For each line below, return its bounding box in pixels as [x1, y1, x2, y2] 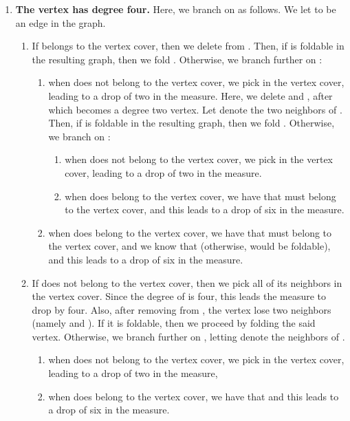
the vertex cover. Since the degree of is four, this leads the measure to [32, 289, 327, 303]
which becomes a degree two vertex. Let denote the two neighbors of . [48, 102, 342, 116]
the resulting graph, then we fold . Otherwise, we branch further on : [32, 52, 322, 66]
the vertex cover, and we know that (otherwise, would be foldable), [48, 239, 331, 253]
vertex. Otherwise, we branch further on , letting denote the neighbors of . [32, 329, 345, 343]
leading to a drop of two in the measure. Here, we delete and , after [48, 88, 333, 102]
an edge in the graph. [15, 15, 106, 30]
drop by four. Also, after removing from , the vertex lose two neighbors [32, 302, 331, 316]
